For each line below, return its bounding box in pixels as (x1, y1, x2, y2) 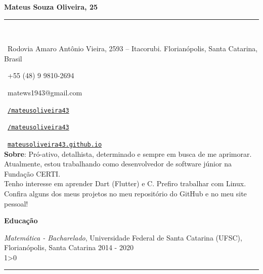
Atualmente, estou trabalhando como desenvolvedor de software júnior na (4, 158, 232, 169)
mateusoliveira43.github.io (8, 141, 102, 148)
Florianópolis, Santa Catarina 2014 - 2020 (4, 242, 134, 253)
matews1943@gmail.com (7, 87, 82, 97)
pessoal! (4, 198, 28, 209)
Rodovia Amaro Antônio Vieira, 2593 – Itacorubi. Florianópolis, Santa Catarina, (7, 43, 258, 54)
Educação (4, 215, 38, 226)
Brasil (4, 53, 22, 63)
